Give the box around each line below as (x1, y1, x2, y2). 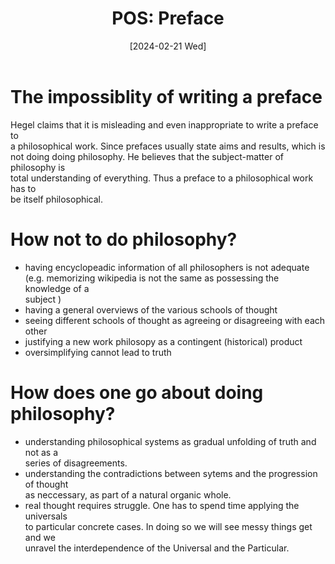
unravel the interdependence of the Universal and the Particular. (24, 542, 290, 554)
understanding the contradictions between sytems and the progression (24, 467, 318, 479)
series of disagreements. (24, 457, 128, 469)
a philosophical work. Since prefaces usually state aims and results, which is (10, 140, 326, 152)
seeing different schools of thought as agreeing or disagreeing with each (24, 314, 326, 326)
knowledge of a (24, 282, 90, 294)
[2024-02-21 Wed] (129, 40, 207, 52)
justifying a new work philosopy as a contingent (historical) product (24, 335, 303, 347)
